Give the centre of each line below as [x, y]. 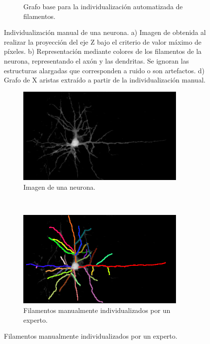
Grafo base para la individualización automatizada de [103, 6]
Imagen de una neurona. [60, 187]
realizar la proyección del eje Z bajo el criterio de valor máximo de [103, 41]
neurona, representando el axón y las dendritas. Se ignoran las [96, 60]
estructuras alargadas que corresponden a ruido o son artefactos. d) [104, 70]
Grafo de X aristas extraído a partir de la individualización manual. [105, 80]
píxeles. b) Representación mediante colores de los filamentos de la [103, 51]
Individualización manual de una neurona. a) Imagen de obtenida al [105, 32]
